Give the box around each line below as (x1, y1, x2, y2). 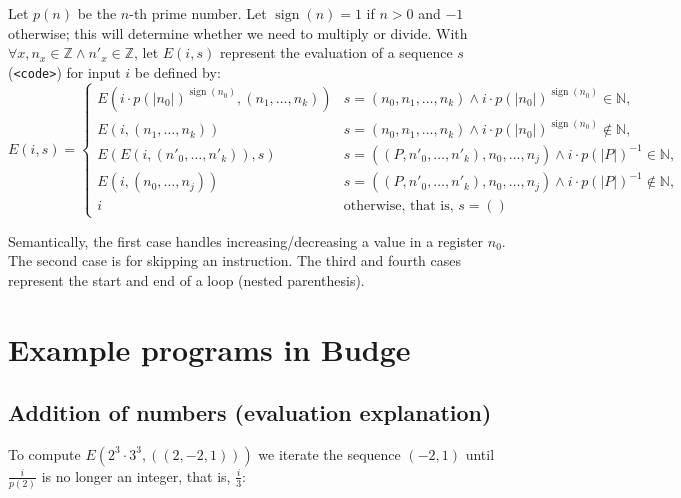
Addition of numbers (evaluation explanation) (8, 397, 492, 428)
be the (77, 3, 117, 23)
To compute (8, 443, 81, 464)
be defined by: (134, 61, 221, 82)
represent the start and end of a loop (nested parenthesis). (8, 269, 365, 290)
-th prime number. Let (129, 3, 267, 23)
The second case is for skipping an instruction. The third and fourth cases (8, 250, 461, 271)
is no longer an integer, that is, (41, 465, 231, 486)
